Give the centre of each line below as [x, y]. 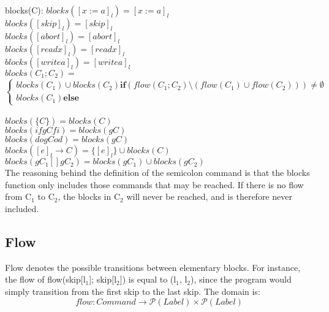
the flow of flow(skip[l [45, 279]
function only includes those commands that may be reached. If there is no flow [154, 184]
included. [22, 208]
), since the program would [241, 279]
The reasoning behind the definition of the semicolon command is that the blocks [157, 173]
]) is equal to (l [148, 279]
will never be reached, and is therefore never [209, 196]
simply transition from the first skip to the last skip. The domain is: [133, 291]
